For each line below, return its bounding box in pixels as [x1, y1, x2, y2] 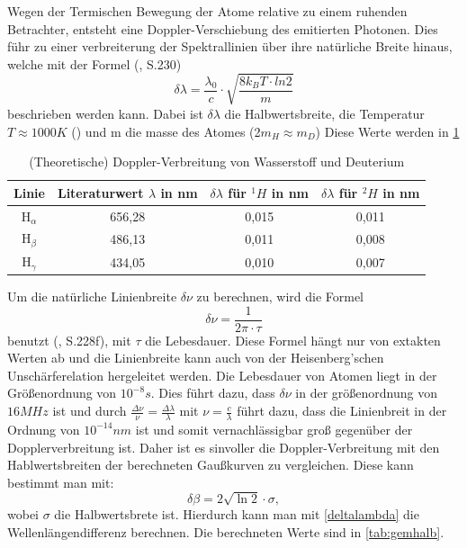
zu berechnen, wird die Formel [196, 287, 364, 306]
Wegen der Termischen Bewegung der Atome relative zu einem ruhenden [7, 2, 408, 20]
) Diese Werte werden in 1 [315, 121, 460, 140]
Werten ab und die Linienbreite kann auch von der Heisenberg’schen [7, 348, 384, 367]
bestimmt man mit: [7, 472, 114, 491]
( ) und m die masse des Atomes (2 [71, 121, 261, 140]
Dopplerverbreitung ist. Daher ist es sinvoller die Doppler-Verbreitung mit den [7, 437, 440, 456]
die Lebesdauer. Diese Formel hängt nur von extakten [145, 330, 441, 349]
